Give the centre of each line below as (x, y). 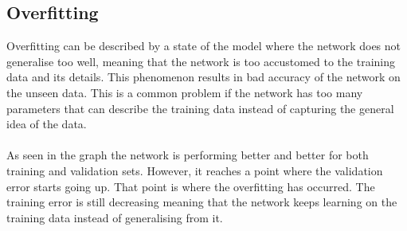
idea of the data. (47, 124)
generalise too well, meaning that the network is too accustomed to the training (201, 61)
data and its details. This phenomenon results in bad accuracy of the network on (203, 77)
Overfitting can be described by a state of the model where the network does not (204, 46)
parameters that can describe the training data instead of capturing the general (200, 108)
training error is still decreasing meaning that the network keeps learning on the (202, 202)
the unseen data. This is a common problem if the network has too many (185, 92)
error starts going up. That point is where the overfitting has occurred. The (191, 186)
